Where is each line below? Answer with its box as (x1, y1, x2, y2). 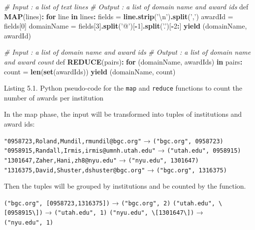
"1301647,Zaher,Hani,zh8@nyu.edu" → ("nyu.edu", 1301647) (4, 154, 199, 164)
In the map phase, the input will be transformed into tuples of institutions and (4, 109, 242, 119)
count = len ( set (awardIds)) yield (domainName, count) (4, 66, 176, 76)
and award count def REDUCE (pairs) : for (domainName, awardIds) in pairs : (4, 56, 243, 66)
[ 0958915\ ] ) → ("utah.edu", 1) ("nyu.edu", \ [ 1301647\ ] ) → (4, 207, 203, 217)
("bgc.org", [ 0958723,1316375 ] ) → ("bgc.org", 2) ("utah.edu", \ (4, 197, 223, 207)
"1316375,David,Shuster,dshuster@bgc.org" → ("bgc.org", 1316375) (4, 164, 227, 174)
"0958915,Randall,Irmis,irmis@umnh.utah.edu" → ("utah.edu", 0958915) (4, 145, 241, 155)
